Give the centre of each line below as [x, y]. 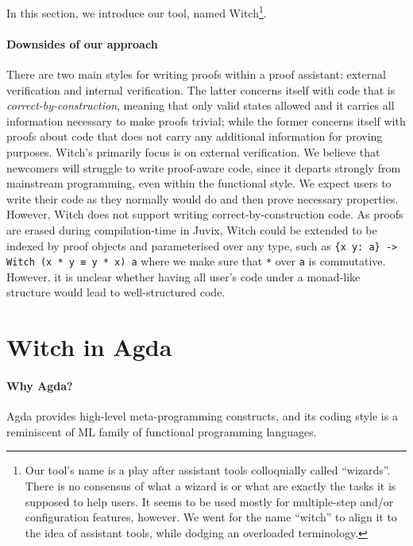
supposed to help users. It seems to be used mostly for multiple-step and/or [209, 501]
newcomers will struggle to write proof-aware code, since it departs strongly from [204, 167]
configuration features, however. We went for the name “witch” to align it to [211, 517]
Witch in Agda [89, 347]
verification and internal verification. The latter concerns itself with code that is [201, 89]
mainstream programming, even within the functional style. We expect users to [199, 183]
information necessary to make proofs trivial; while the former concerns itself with [206, 120]
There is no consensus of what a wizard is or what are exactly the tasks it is [210, 486]
